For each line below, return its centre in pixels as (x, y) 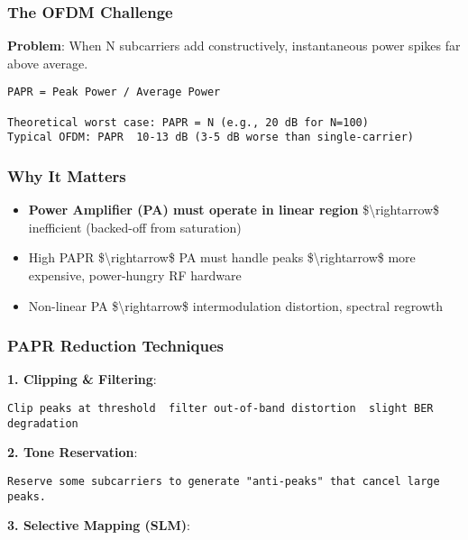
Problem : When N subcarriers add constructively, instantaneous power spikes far (234, 46)
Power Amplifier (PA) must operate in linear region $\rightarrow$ (234, 210)
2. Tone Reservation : (73, 452)
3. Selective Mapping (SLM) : (99, 525)
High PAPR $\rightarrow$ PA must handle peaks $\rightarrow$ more (222, 257)
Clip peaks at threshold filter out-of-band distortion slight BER (220, 409)
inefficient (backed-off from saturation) (135, 227)
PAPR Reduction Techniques (115, 346)
